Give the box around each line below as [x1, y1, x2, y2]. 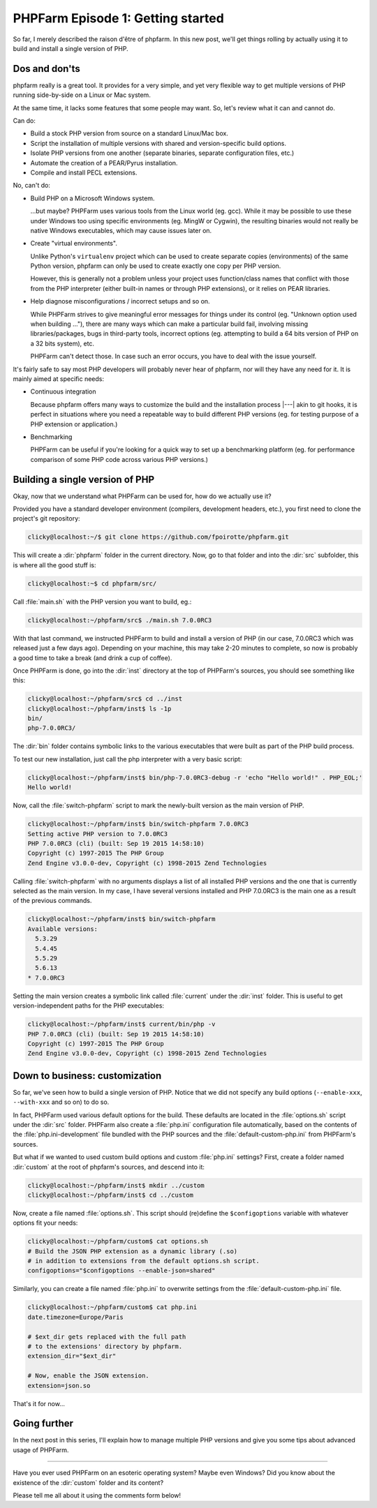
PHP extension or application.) [30, 419, 118, 428]
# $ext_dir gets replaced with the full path [27, 1333, 186, 1341]
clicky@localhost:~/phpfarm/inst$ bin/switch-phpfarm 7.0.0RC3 [27, 820, 249, 828]
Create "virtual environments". [30, 239, 118, 248]
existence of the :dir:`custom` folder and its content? [13, 1478, 164, 1486]
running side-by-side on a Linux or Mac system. [13, 91, 151, 99]
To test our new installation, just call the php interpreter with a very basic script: [13, 754, 242, 763]
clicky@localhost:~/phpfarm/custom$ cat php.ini [27, 1304, 198, 1311]
